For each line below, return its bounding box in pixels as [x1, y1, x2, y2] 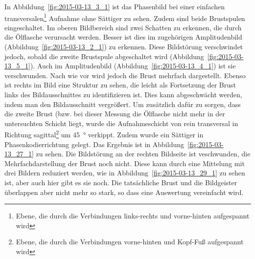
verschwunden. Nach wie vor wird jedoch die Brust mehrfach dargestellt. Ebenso [4, 70, 246, 80]
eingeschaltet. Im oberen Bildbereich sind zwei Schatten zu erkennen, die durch [4, 22, 242, 32]
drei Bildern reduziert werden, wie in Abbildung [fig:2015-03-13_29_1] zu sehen [4, 168, 245, 178]
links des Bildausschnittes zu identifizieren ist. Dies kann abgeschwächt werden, [4, 89, 242, 99]
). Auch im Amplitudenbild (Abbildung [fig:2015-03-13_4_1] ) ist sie [30, 61, 236, 71]
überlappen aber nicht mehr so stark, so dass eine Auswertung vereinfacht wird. [4, 187, 244, 197]
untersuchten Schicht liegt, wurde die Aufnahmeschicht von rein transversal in [4, 118, 238, 128]
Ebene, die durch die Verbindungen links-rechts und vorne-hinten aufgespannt [16, 211, 250, 221]
